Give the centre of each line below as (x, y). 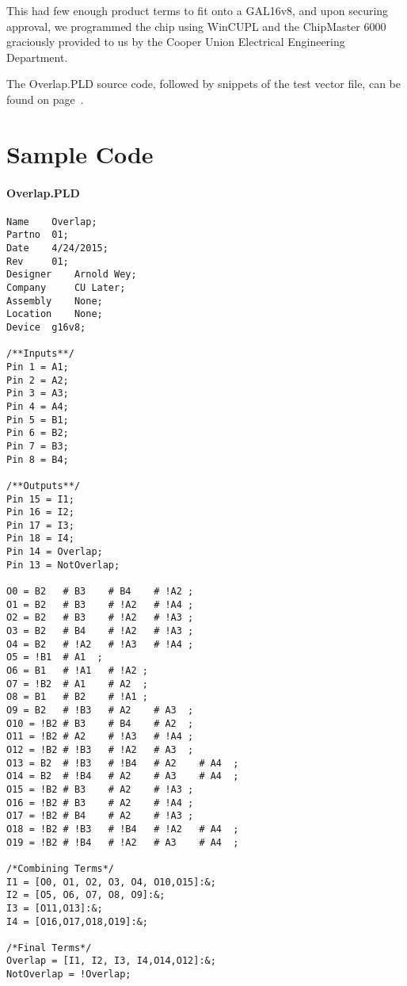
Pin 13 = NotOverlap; (63, 565)
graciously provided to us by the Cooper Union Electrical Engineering (176, 42)
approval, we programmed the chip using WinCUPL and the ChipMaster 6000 (196, 26)
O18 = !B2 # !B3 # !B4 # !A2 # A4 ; (123, 829)
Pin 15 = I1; (40, 499)
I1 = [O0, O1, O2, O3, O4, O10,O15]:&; (111, 882)
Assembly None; (55, 301)
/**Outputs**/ (44, 485)
